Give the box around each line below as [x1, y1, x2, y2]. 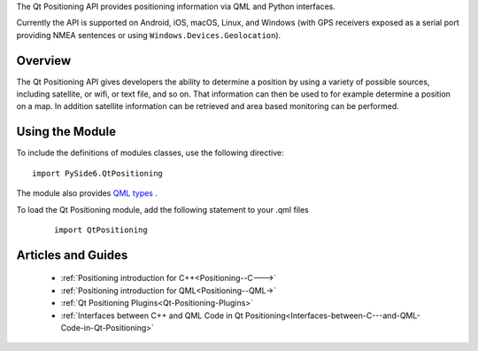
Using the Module [16, 124, 117, 139]
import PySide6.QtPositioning [32, 168, 164, 178]
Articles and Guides [16, 247, 128, 262]
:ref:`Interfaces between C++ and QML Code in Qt [60, 310, 243, 321]
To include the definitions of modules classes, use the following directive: [16, 147, 284, 159]
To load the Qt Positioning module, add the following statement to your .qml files [16, 204, 309, 214]
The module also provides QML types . [16, 188, 158, 199]
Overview [16, 53, 72, 68]
